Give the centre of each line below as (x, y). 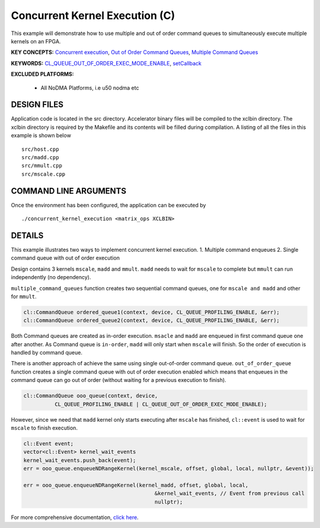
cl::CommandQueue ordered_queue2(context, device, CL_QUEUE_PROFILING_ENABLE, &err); (151, 320)
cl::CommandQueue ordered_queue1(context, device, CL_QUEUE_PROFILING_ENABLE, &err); (151, 312)
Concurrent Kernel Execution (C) (93, 15)
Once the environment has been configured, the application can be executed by (108, 205)
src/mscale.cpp (44, 174)
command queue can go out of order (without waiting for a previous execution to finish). (119, 380)
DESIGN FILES (37, 105)
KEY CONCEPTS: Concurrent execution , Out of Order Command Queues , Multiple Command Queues (135, 52)
